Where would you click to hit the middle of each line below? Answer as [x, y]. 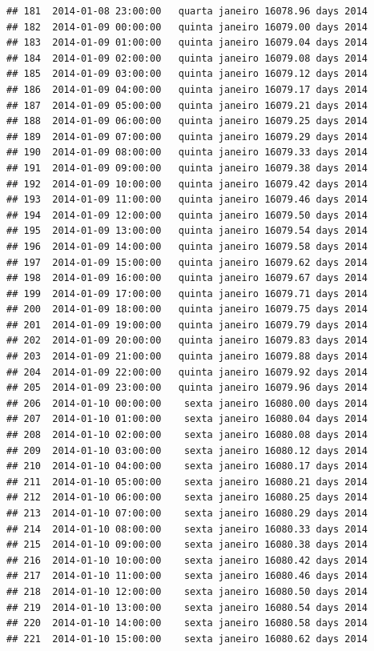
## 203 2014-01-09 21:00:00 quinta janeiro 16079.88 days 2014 [187, 357]
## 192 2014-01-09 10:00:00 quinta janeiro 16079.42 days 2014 [187, 184]
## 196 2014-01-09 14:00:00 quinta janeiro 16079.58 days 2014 [187, 246]
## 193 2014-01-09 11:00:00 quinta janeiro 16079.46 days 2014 [187, 200]
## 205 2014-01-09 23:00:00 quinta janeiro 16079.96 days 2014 [187, 388]
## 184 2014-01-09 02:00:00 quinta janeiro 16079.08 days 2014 [187, 58]
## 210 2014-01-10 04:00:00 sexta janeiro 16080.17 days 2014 [187, 466]
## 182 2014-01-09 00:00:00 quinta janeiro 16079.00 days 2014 [187, 27]
